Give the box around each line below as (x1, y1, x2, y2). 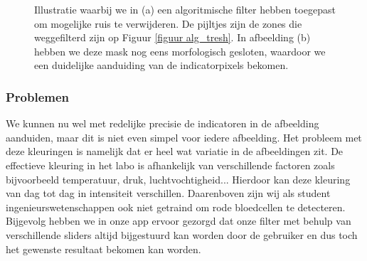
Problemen (6, 87, 70, 105)
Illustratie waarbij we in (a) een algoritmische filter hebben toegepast (34, 2, 336, 16)
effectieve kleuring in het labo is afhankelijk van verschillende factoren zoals (6, 157, 335, 172)
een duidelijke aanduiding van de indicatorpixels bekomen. (34, 58, 289, 73)
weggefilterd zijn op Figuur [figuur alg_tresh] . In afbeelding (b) (34, 30, 311, 45)
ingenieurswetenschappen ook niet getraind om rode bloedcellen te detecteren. (6, 199, 346, 214)
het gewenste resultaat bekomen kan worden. (6, 241, 201, 256)
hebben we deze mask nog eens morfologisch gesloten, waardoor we (34, 43, 326, 58)
